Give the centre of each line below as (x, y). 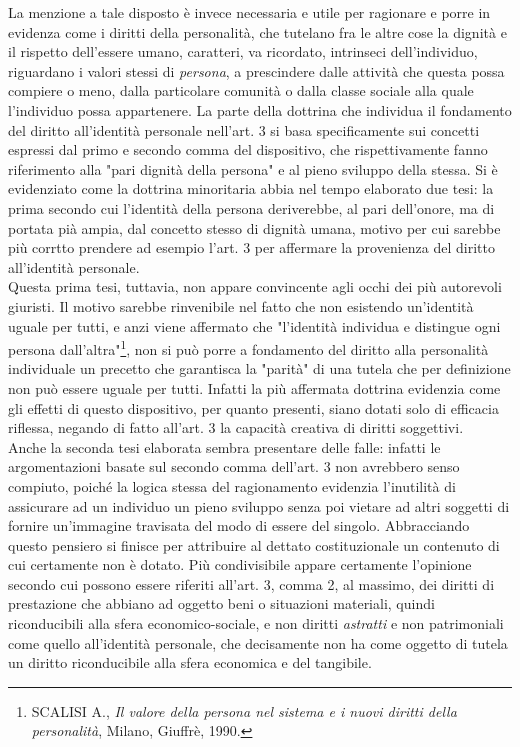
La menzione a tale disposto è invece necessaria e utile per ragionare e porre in (249, 12)
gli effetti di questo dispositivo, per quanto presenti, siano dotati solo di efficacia (253, 407)
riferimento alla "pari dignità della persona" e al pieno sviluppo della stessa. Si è (253, 168)
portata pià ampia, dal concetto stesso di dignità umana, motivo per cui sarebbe (254, 227)
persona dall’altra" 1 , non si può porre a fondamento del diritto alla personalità (248, 347)
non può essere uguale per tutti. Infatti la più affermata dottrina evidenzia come (254, 387)
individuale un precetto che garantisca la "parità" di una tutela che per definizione (259, 368)
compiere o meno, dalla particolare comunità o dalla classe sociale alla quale (241, 90)
